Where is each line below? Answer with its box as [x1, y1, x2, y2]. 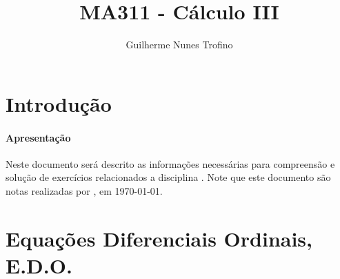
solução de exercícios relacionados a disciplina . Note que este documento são [6, 170, 331, 184]
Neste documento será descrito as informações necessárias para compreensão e [6, 156, 335, 171]
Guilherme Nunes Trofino [126, 37, 233, 52]
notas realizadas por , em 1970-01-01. [6, 183, 163, 198]
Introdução [6, 89, 112, 117]
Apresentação [6, 130, 71, 144]
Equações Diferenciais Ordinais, [6, 224, 313, 252]
